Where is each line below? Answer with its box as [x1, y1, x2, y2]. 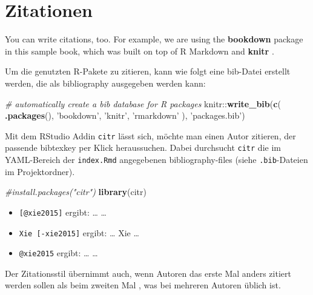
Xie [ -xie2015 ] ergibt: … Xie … [19, 226, 139, 239]
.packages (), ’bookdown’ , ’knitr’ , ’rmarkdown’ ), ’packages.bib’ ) [5, 109, 245, 122]
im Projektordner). [5, 165, 75, 177]
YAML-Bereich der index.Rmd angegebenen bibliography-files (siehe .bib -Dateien [5, 153, 308, 165]
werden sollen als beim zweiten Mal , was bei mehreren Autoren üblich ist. [5, 279, 281, 291]
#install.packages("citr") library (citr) [5, 185, 147, 198]
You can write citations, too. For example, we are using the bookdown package [5, 33, 303, 45]
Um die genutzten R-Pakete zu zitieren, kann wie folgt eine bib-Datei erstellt [5, 65, 291, 78]
